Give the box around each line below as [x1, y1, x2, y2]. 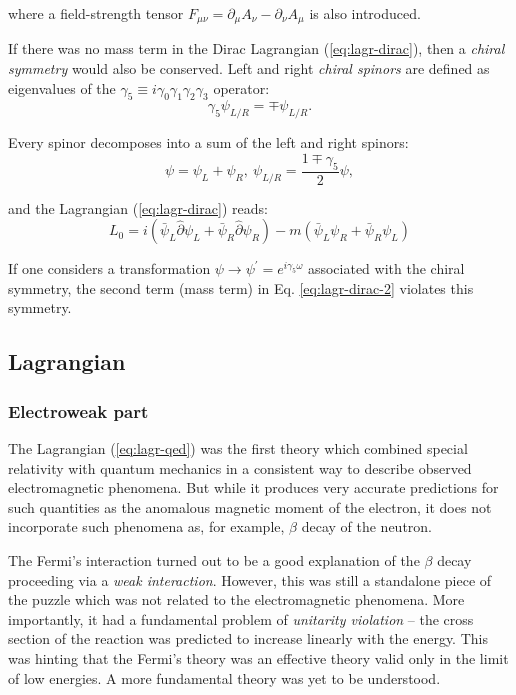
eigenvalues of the [8, 77, 116, 98]
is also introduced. [309, 3, 421, 23]
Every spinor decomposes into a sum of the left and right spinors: [8, 132, 409, 153]
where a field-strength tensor [8, 3, 184, 23]
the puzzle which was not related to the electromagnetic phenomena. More [8, 589, 465, 610]
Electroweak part [8, 398, 149, 423]
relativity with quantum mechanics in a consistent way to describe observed [8, 457, 472, 478]
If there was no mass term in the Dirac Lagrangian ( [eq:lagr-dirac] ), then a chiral [8, 38, 505, 59]
